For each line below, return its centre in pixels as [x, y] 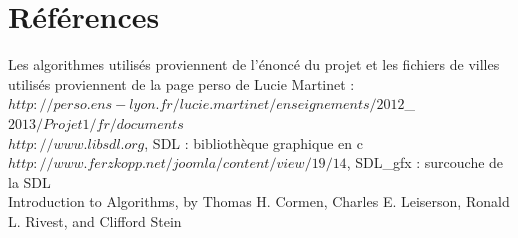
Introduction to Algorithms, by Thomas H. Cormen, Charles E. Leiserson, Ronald [259, 201]
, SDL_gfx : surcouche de [425, 162]
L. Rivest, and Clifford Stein [95, 220]
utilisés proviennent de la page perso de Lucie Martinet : [181, 83]
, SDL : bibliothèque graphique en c [253, 142]
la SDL [29, 181]
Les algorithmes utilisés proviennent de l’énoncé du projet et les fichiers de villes [254, 64]
